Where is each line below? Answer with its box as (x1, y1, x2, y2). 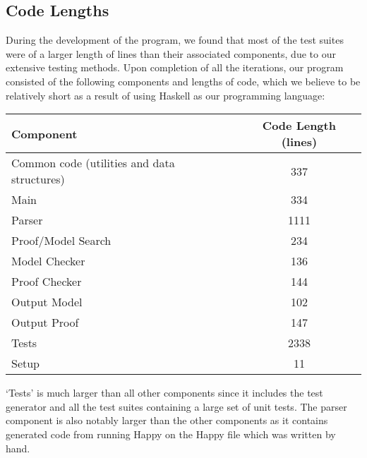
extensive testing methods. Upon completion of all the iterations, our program (6, 60, 344, 75)
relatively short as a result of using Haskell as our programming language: (6, 88, 325, 102)
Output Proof (11, 314, 79, 331)
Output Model (11, 294, 83, 311)
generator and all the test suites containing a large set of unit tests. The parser (6, 399, 347, 414)
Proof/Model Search (11, 232, 112, 249)
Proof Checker (11, 273, 82, 290)
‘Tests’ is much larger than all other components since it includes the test (6, 385, 323, 400)
